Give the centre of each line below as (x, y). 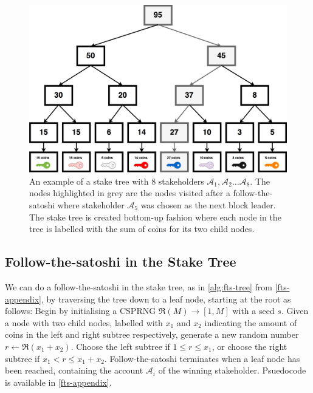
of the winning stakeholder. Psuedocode (232, 370)
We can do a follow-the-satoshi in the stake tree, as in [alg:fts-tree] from (139, 286)
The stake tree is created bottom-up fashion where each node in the (155, 217)
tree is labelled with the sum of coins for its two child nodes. (142, 229)
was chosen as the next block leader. (208, 204)
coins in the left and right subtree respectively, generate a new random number (152, 334)
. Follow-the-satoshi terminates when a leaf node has (202, 358)
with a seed (253, 311)
